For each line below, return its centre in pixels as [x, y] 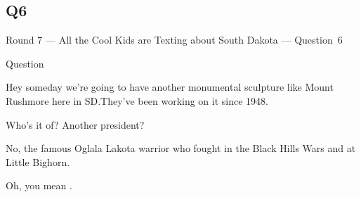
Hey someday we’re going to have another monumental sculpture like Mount [170, 87]
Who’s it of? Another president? [75, 124]
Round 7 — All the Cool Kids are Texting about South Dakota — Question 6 [174, 40]
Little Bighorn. [38, 161]
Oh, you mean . [39, 185]
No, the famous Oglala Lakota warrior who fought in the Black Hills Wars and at [181, 148]
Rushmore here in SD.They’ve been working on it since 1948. [137, 100]
